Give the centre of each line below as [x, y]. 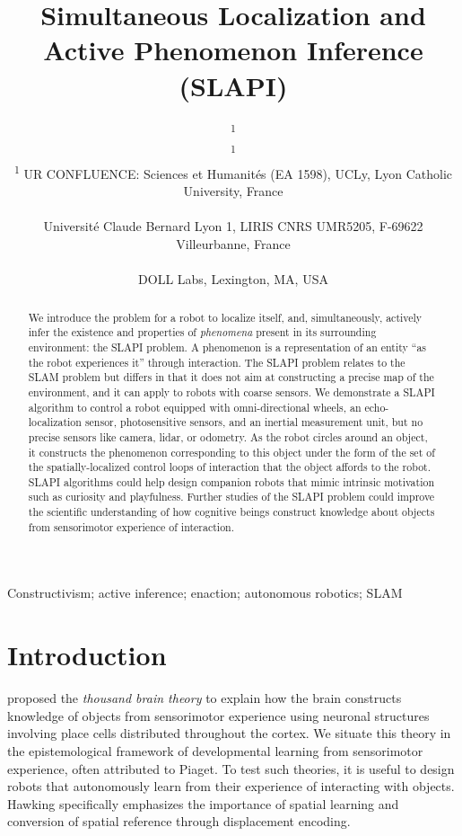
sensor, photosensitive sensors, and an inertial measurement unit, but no [254, 422]
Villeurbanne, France [233, 244]
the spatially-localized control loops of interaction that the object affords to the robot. [230, 467]
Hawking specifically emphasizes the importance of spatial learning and [203, 803]
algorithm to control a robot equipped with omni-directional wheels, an [195, 407]
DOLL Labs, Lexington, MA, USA [233, 279]
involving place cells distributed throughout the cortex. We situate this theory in [229, 733]
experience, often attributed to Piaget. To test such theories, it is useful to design [231, 768]
